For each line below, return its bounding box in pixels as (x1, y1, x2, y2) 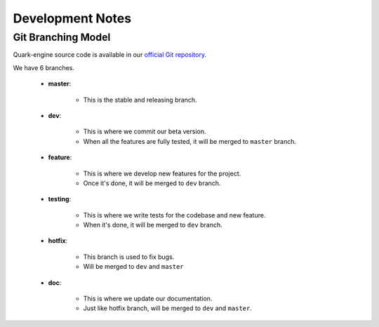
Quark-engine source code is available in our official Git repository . (13, 51, 207, 59)
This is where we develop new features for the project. (83, 169, 241, 178)
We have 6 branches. (13, 63, 75, 72)
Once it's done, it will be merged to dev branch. (83, 179, 221, 187)
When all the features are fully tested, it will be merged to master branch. (83, 137, 297, 145)
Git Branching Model (13, 31, 111, 44)
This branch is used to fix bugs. (83, 253, 175, 261)
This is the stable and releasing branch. (83, 95, 197, 104)
